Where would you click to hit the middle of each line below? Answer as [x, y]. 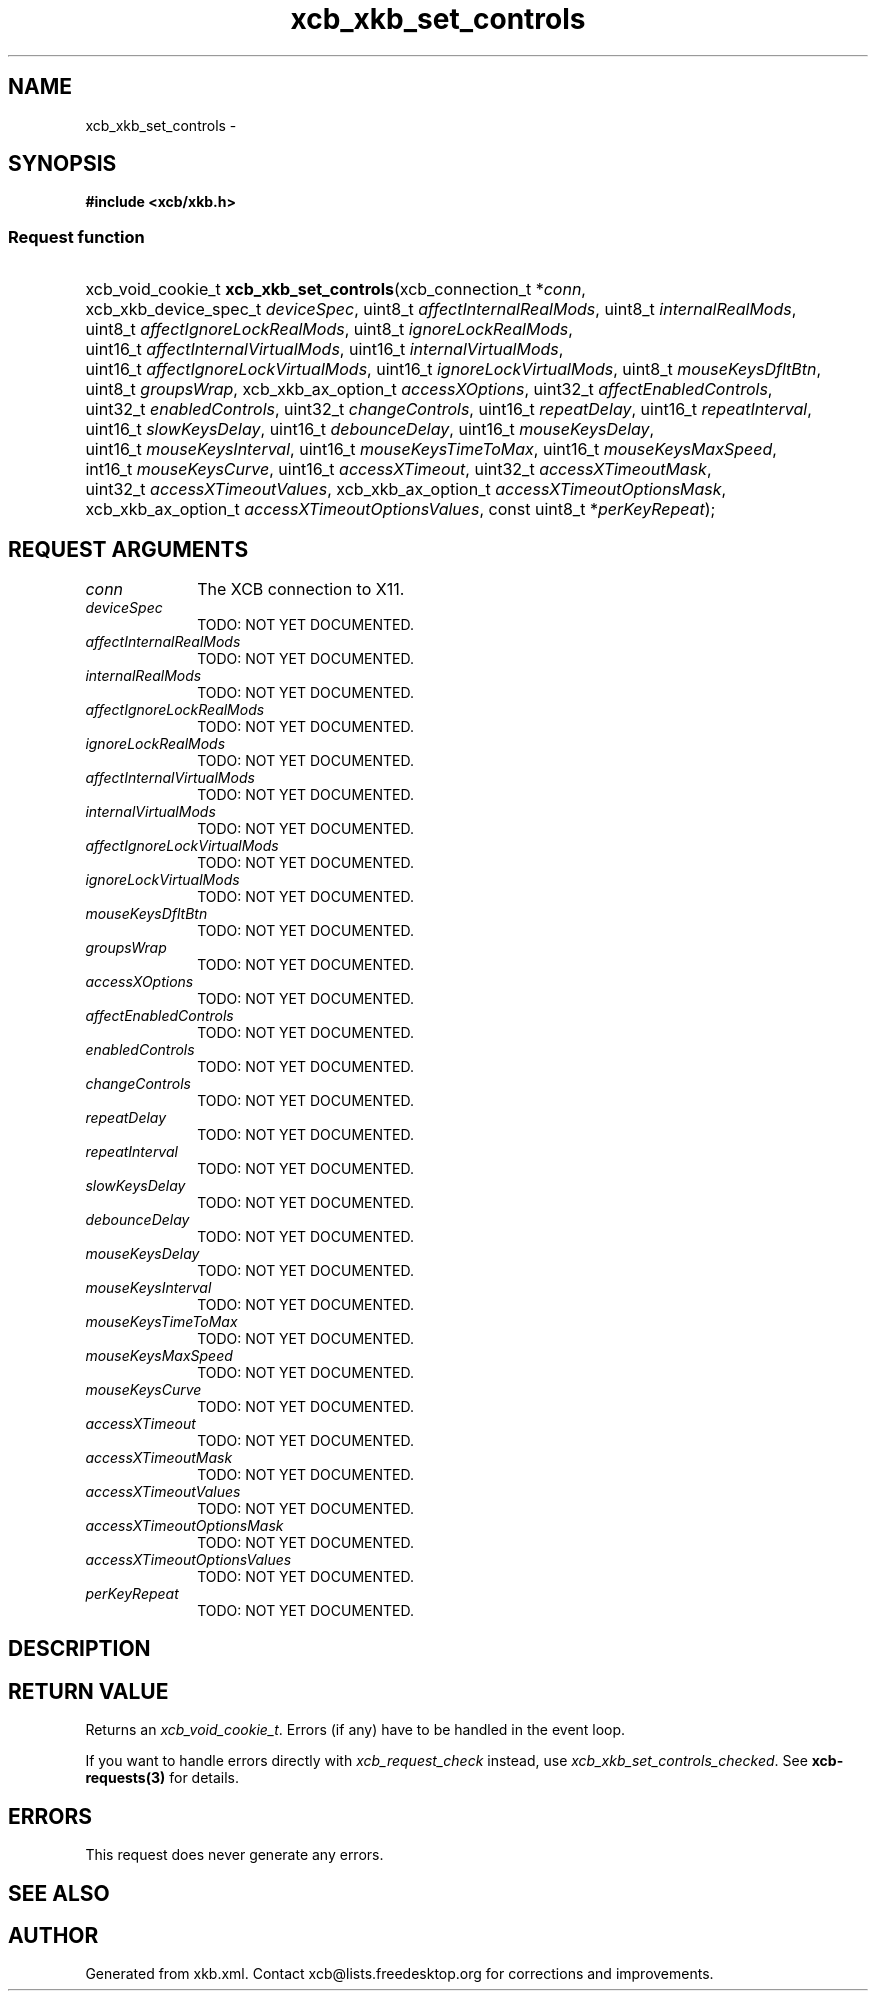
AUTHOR [53, 1935]
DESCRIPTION [79, 1649]
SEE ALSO [59, 1893]
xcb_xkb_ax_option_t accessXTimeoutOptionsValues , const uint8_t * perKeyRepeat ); [400, 509]
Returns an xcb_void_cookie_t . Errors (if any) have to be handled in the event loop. [355, 1730]
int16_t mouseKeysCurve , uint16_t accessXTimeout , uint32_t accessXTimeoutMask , [398, 469]
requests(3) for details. [162, 1778]
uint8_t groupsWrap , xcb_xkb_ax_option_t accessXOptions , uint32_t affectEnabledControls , [429, 389]
